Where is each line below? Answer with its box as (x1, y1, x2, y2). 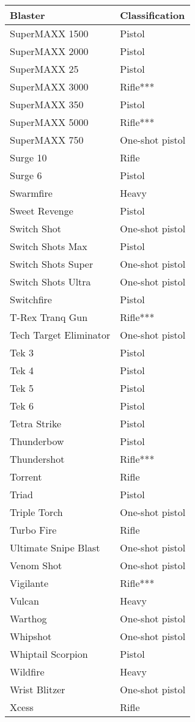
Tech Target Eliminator (10, 328, 111, 342)
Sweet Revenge (10, 204, 73, 218)
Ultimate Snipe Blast (10, 540, 100, 554)
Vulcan (10, 594, 40, 608)
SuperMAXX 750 (10, 133, 84, 147)
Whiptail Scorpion (10, 647, 88, 661)
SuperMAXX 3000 (10, 79, 89, 94)
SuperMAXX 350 (10, 97, 84, 111)
